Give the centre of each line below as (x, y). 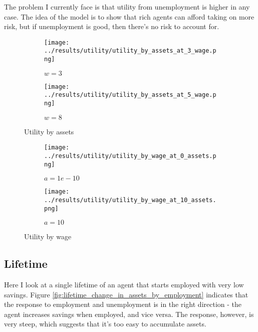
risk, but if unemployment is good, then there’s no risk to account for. (112, 26)
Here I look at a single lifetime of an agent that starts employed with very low (124, 285)
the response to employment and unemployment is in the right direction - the (123, 304)
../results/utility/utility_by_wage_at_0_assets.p (130, 156)
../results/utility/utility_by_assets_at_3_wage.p (130, 51)
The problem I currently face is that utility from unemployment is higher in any (127, 7)
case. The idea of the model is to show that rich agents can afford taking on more (129, 16)
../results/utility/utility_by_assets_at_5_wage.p (130, 95)
